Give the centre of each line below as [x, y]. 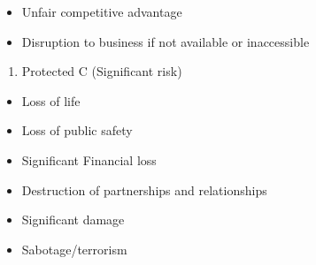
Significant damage [73, 220]
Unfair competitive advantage [102, 11]
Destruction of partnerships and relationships [144, 189]
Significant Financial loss [89, 159]
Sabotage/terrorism [74, 249]
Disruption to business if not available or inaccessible [166, 41]
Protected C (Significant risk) [102, 71]
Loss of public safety [77, 130]
